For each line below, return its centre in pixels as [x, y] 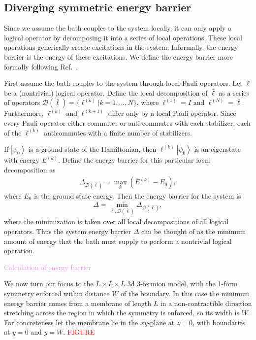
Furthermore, [24, 113]
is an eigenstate [217, 149]
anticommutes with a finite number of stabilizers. [118, 132]
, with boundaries [219, 322]
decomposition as [30, 169]
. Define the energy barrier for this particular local [134, 160]
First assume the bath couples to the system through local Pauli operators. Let [123, 83]
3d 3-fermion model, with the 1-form [182, 284]
